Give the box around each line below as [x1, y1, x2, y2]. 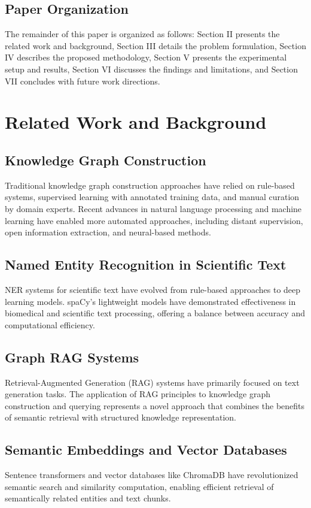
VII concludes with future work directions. [5, 74, 160, 87]
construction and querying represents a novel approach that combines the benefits [5, 399, 305, 412]
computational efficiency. [5, 318, 95, 331]
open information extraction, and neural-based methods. [5, 226, 211, 238]
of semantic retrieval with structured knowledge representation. [5, 411, 237, 424]
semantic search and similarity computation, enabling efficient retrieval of [5, 480, 274, 492]
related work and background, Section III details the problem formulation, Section [5, 39, 306, 52]
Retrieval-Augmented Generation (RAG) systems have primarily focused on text [5, 376, 300, 388]
